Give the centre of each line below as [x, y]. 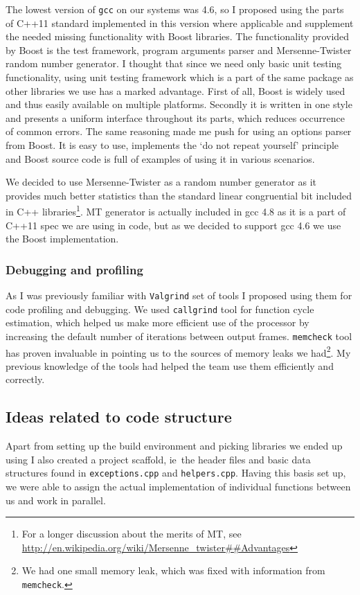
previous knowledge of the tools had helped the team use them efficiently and [170, 365]
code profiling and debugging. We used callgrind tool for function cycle [160, 309]
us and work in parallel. [56, 500]
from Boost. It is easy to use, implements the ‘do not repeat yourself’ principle [172, 145]
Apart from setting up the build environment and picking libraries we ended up [174, 446]
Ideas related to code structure [119, 417]
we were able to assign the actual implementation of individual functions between [178, 487]
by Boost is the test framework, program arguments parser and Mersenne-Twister [179, 50]
